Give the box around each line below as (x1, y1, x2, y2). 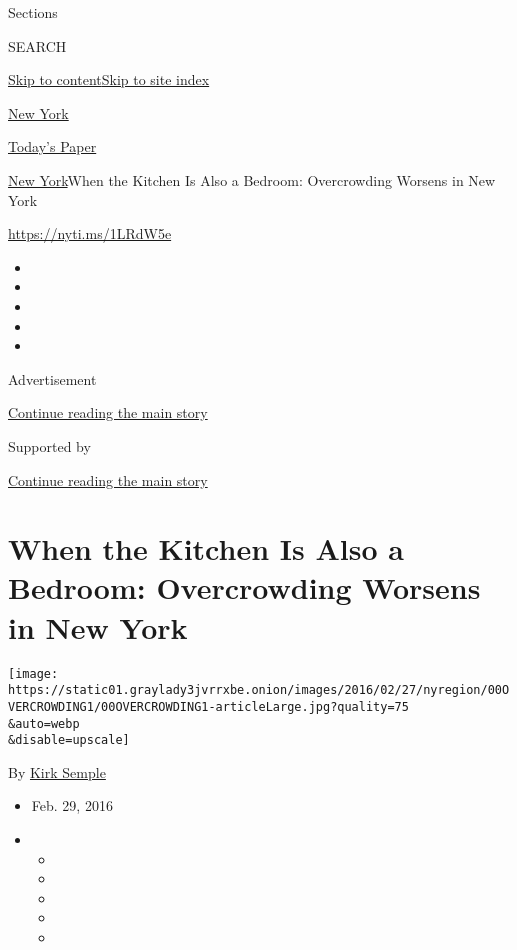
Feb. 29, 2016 (31, 795, 113, 816)
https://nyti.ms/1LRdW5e (8, 223, 172, 244)
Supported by (8, 435, 91, 456)
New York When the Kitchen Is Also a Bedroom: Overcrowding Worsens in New (8, 169, 496, 190)
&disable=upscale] (8, 733, 130, 748)
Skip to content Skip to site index (8, 69, 210, 90)
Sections (8, 2, 58, 22)
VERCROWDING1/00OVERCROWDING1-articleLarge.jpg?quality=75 (8, 699, 409, 714)
